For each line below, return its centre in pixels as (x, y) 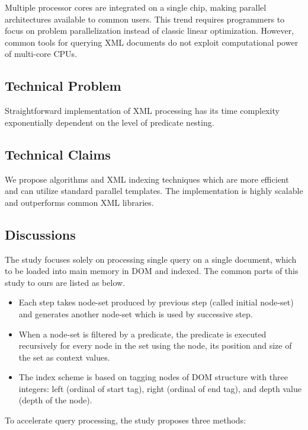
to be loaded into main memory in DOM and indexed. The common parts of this (152, 271)
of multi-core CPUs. (41, 54)
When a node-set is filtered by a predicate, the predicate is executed (142, 334)
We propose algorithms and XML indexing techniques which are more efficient (147, 179)
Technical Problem (63, 86)
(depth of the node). (55, 400)
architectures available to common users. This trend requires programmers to (145, 19)
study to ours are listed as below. (65, 282)
